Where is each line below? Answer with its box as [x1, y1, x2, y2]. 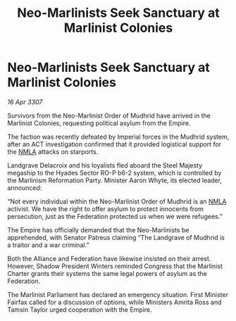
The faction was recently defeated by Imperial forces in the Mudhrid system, [7, 132, 230, 141]
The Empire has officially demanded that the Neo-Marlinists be [7, 225, 190, 234]
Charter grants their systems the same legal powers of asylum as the [7, 269, 208, 277]
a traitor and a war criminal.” [7, 241, 89, 249]
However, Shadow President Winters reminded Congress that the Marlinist [7, 262, 223, 270]
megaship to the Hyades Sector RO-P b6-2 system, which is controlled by [7, 168, 222, 177]
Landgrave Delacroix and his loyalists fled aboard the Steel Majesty [7, 160, 203, 170]
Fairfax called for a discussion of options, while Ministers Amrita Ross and [7, 298, 222, 306]
